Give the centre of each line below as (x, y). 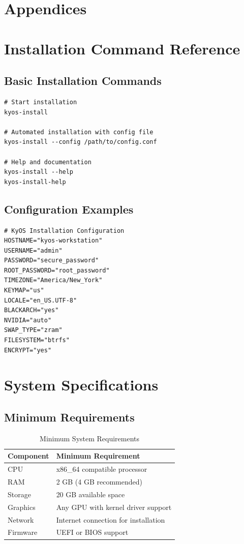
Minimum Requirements (69, 417)
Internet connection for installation (111, 519)
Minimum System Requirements (90, 438)
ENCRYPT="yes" (28, 350)
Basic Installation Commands (83, 81)
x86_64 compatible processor (102, 469)
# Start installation (41, 102)
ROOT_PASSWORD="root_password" (57, 270)
